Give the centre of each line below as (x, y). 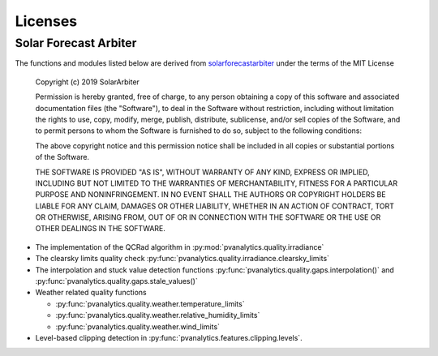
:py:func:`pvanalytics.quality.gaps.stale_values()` (116, 281)
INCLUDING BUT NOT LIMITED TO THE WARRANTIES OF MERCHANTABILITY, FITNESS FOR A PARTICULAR (216, 183)
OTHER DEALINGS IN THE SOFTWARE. (101, 229)
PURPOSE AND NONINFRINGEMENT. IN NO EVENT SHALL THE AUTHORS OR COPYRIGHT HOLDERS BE (210, 195)
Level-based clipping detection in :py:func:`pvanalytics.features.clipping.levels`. (169, 337)
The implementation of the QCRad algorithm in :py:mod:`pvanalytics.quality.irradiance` (180, 247)
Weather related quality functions (91, 293)
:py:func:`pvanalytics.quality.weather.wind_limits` (138, 326)
